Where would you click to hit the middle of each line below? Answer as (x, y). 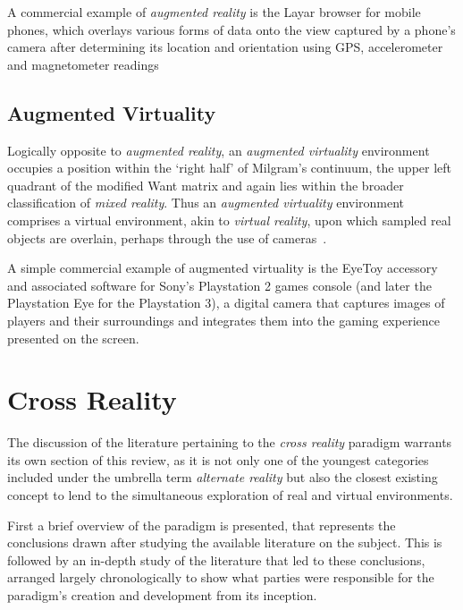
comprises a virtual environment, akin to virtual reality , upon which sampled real (229, 220)
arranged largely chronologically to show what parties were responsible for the (221, 577)
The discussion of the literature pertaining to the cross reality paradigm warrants (230, 442)
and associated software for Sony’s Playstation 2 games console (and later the (219, 285)
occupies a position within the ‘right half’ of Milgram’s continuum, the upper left (230, 168)
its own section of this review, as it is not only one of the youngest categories (218, 459)
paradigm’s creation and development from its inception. (162, 594)
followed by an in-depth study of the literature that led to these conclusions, (216, 559)
